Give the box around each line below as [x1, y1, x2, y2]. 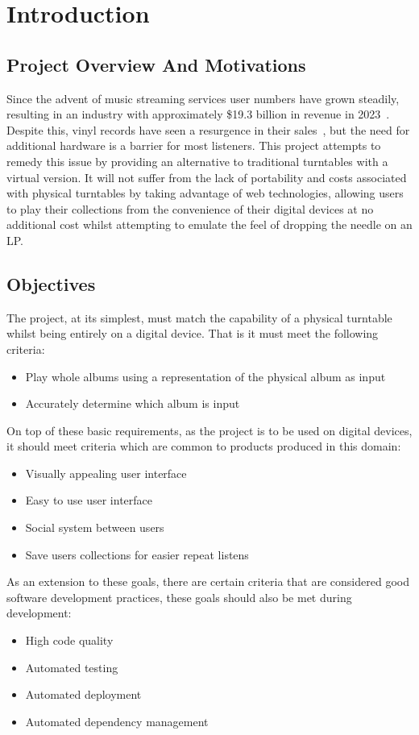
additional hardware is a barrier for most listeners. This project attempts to [6, 137, 381, 154]
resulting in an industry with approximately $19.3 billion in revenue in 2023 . [6, 106, 390, 122]
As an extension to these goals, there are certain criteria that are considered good [6, 573, 409, 590]
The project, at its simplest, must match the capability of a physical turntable [6, 309, 392, 326]
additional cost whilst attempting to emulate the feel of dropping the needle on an [6, 216, 413, 233]
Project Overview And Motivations [6, 52, 306, 77]
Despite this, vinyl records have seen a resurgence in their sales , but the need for [6, 121, 410, 138]
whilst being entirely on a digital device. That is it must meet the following [6, 325, 379, 342]
